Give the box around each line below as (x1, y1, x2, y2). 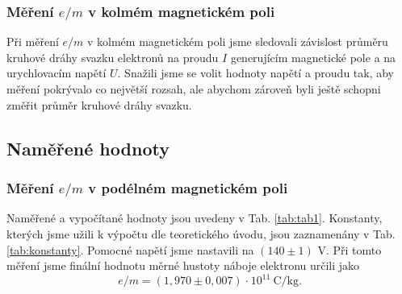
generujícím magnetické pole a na (230, 48, 396, 65)
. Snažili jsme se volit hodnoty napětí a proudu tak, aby (117, 64, 395, 81)
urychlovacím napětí (6, 64, 107, 81)
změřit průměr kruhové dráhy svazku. (6, 96, 192, 113)
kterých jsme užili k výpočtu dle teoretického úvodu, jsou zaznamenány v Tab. (6, 225, 396, 242)
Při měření (6, 33, 59, 50)
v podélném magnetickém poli (88, 177, 288, 197)
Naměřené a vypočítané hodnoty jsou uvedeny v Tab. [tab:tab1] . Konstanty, (6, 209, 383, 226)
